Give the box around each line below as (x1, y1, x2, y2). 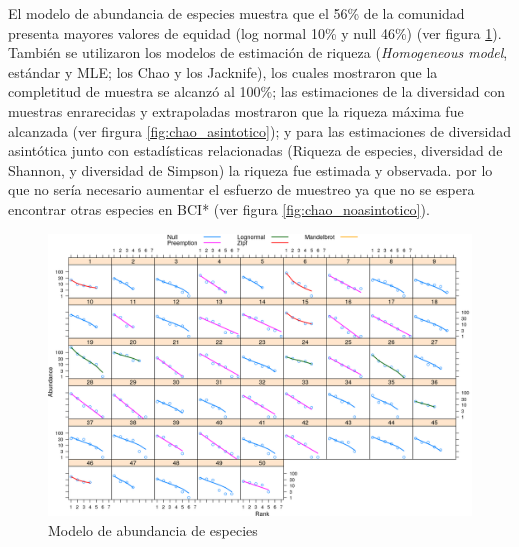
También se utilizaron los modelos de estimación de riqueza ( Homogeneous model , (8, 42, 508, 63)
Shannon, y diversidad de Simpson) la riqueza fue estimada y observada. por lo (8, 159, 493, 180)
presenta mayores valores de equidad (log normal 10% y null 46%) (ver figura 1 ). (8, 22, 502, 43)
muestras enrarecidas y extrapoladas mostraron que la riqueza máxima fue (8, 100, 464, 121)
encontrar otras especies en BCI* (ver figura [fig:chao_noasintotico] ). (8, 198, 430, 219)
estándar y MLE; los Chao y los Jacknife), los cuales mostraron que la (8, 61, 438, 82)
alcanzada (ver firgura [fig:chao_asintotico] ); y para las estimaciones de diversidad (8, 120, 512, 141)
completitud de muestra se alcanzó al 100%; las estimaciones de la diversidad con (8, 81, 506, 102)
